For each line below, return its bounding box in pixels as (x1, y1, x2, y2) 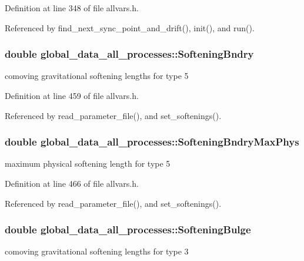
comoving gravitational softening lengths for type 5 (5, 70, 189, 82)
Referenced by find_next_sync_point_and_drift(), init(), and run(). (5, 21, 255, 34)
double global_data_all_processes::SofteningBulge (5, 222, 251, 237)
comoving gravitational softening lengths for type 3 (5, 245, 189, 257)
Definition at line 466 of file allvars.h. (5, 177, 139, 189)
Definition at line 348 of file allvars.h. (5, 2, 139, 14)
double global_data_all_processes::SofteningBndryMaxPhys (5, 134, 299, 149)
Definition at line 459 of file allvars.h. (5, 90, 139, 101)
